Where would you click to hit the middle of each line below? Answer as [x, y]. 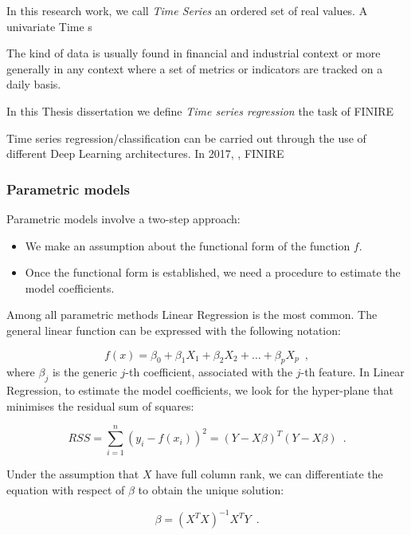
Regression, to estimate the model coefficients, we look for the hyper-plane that [200, 390]
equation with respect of [66, 490]
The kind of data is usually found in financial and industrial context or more [194, 53]
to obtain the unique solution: [211, 490]
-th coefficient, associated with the [209, 372]
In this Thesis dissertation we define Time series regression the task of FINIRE [200, 110]
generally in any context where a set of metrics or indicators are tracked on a [195, 68]
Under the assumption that [73, 474]
